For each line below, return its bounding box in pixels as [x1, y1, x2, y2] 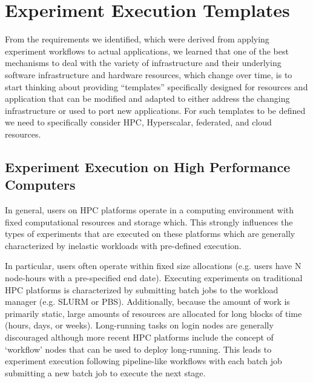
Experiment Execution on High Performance [5, 157, 291, 176]
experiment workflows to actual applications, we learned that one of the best [5, 44, 289, 57]
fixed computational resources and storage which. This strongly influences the [5, 215, 293, 228]
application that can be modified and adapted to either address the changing [5, 92, 290, 105]
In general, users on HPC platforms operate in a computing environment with [5, 204, 294, 216]
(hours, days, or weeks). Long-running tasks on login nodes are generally [5, 319, 274, 331]
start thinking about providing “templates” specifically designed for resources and [5, 80, 308, 93]
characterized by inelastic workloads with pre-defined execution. [5, 239, 242, 251]
